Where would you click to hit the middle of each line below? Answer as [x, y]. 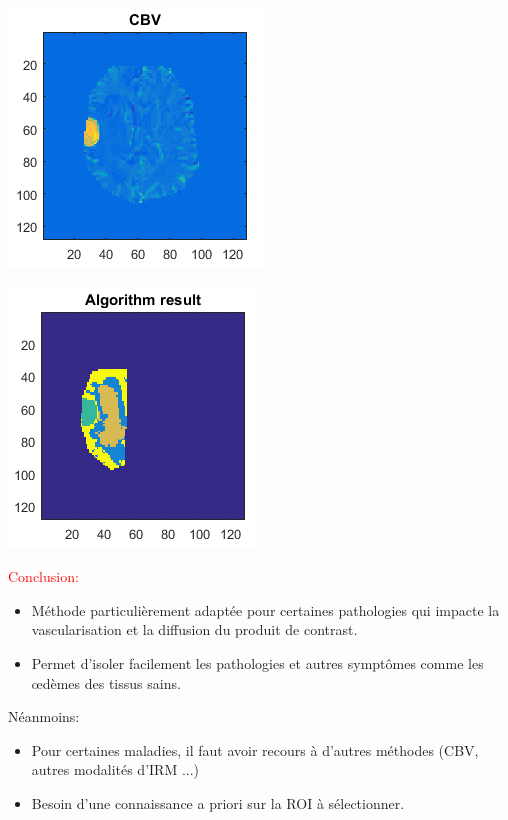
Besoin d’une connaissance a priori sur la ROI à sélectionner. [218, 802]
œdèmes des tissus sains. [106, 682]
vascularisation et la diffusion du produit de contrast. [194, 629]
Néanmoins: [44, 716]
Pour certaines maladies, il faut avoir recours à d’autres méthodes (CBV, [255, 749]
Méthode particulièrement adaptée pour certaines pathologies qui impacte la [265, 609]
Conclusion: [43, 576]
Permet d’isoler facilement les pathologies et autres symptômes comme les [257, 662]
